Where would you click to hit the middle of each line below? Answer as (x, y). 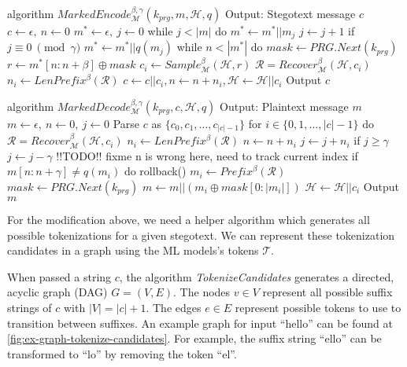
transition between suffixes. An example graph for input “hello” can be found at (200, 323)
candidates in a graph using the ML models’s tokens (133, 250)
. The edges (174, 307)
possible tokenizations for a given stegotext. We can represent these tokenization (201, 235)
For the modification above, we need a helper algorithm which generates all (189, 219)
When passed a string (59, 276)
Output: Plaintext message (284, 106)
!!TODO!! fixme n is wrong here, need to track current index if (207, 155)
